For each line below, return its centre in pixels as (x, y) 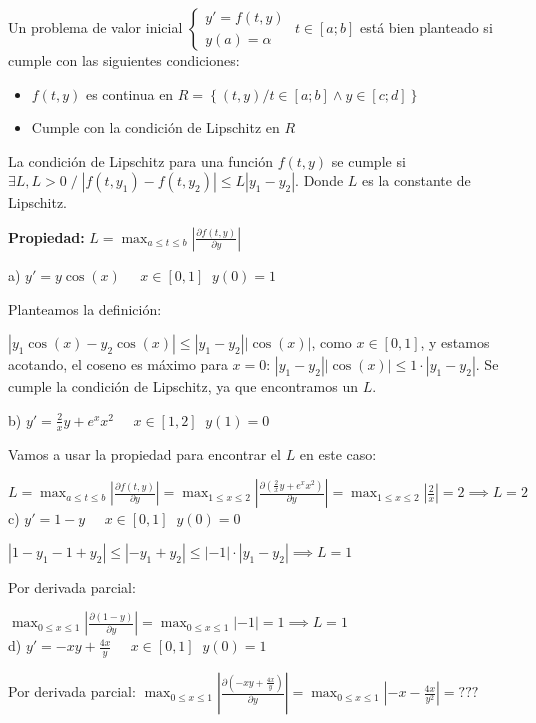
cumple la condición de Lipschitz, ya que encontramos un (183, 386)
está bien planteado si (426, 27)
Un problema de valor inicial (95, 27)
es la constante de (416, 180)
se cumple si (368, 160)
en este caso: (338, 453)
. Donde (319, 180)
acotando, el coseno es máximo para (118, 364)
